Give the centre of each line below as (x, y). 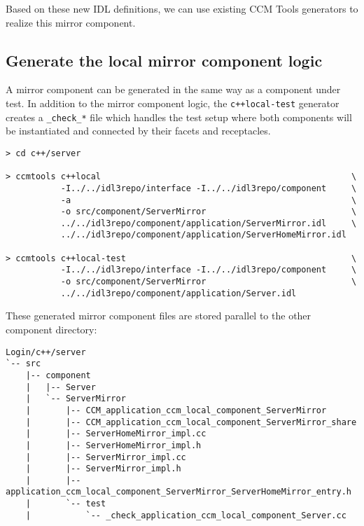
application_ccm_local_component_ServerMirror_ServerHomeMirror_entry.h (178, 492)
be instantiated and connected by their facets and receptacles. (138, 131)
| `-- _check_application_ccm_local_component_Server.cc (186, 515)
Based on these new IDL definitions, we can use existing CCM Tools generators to (182, 8)
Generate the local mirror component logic (164, 60)
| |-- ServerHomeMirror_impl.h (113, 445)
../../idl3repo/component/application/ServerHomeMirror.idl (203, 235)
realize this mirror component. (71, 22)
